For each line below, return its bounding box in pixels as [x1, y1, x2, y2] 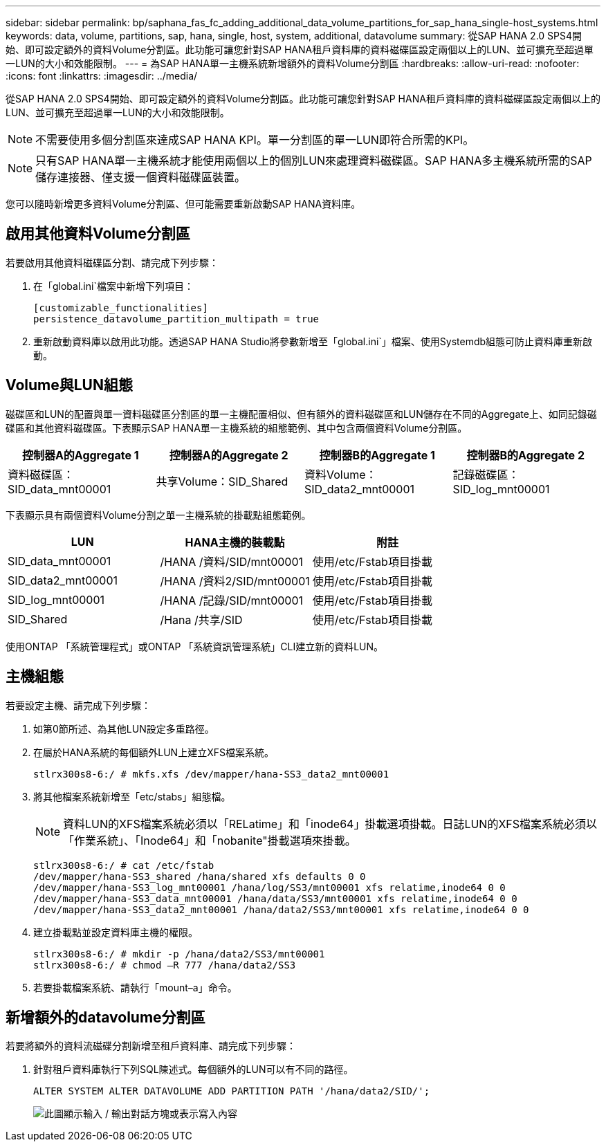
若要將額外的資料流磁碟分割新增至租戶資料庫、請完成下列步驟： [6, 1040, 296, 1052]
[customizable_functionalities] [33, 302, 208, 313]
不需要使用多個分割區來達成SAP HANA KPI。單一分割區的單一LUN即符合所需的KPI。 [35, 133, 475, 147]
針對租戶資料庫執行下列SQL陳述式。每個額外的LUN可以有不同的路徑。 [33, 1063, 353, 1076]
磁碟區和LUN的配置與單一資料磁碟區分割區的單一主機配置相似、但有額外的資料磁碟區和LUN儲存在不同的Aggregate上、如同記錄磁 [6, 407, 597, 420]
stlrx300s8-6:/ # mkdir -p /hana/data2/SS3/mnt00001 [33, 948, 325, 960]
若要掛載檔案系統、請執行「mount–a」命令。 [33, 981, 237, 993]
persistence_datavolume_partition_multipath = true [33, 313, 320, 324]
